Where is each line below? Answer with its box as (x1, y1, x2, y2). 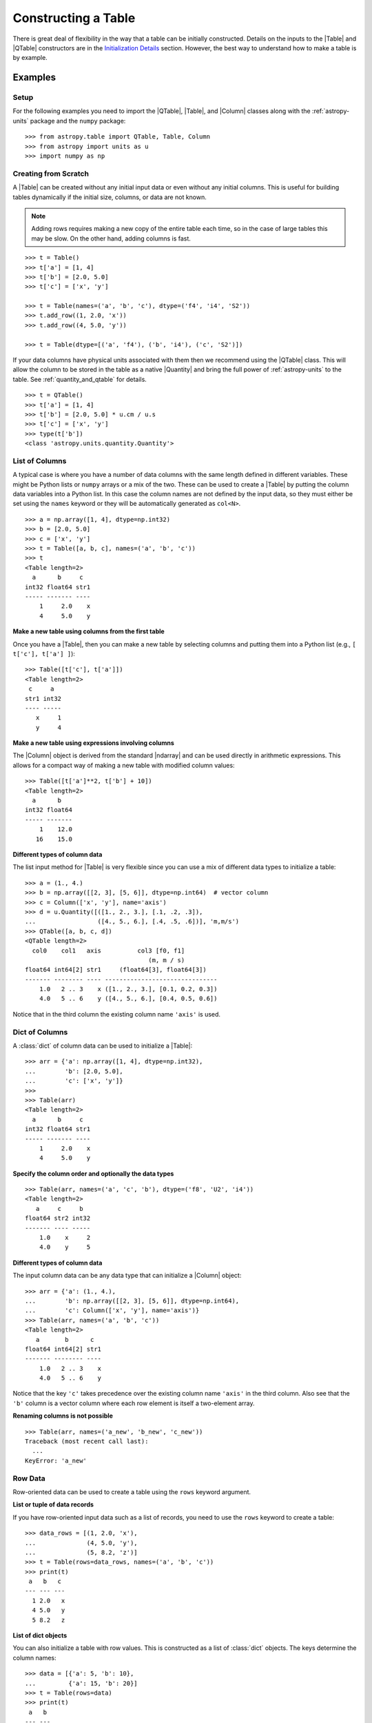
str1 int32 (25, 695, 62, 702)
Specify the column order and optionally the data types (12, 1169, 174, 1178)
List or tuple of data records (12, 1500, 94, 1509)
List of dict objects (12, 1631, 68, 1640)
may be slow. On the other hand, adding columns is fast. (31, 234, 191, 243)
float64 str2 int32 (25, 1214, 91, 1223)
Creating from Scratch (12, 169, 90, 179)
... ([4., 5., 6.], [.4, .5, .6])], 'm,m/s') (25, 917, 240, 926)
